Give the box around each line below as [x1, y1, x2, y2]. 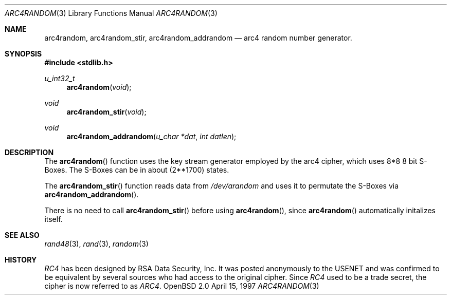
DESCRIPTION [5, 148, 54, 157]
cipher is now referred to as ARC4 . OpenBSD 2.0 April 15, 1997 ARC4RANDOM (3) [44, 282, 319, 290]
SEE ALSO [5, 231, 40, 239]
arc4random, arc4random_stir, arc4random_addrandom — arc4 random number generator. [44, 33, 352, 42]
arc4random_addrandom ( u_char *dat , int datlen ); [66, 132, 237, 141]
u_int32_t [44, 74, 75, 83]
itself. [44, 215, 63, 223]
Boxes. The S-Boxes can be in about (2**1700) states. [44, 165, 229, 174]
